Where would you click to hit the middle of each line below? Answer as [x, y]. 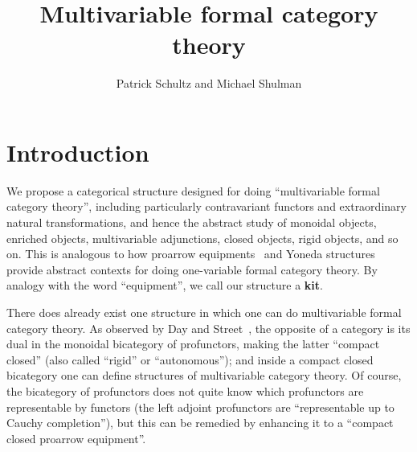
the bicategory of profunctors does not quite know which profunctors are [185, 390]
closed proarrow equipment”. [76, 438]
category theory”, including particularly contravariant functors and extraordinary [206, 206]
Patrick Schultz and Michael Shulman [209, 83]
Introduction [78, 152]
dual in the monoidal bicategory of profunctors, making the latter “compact [193, 344]
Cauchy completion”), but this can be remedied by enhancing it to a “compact [200, 423]
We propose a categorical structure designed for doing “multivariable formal [193, 190]
